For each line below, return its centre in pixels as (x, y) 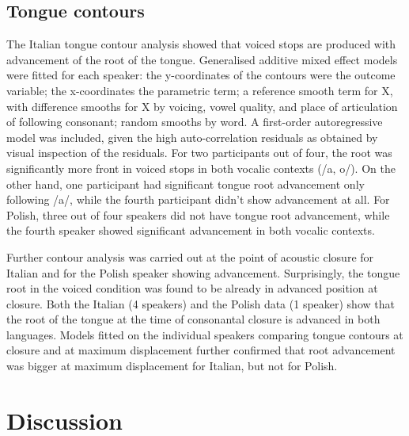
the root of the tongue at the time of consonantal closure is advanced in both (193, 319)
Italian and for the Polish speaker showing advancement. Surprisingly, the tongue (203, 272)
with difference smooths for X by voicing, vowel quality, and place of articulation (202, 106)
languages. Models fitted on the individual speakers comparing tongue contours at (205, 334)
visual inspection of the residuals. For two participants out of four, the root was (199, 153)
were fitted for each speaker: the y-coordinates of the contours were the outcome (201, 75)
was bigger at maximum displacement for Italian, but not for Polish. (172, 366)
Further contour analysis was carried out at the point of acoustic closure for (190, 256)
